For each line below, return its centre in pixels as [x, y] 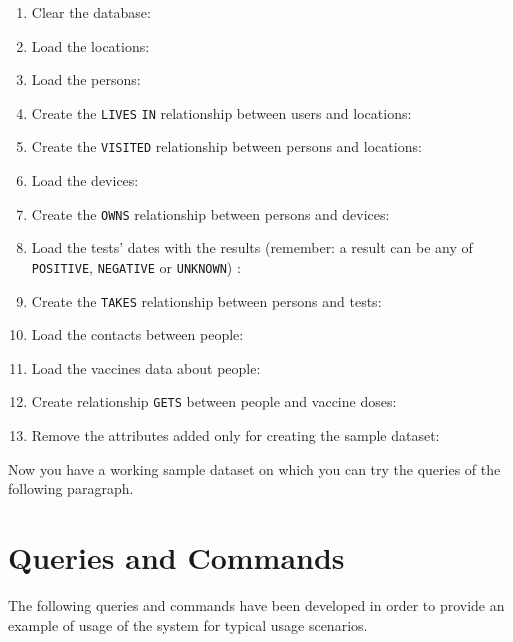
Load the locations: [90, 45]
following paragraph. [71, 488]
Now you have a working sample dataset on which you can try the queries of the [254, 468]
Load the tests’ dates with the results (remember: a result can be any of [252, 247]
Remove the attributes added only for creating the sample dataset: [235, 435]
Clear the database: [91, 12]
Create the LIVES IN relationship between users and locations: [221, 112]
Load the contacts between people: [137, 334]
